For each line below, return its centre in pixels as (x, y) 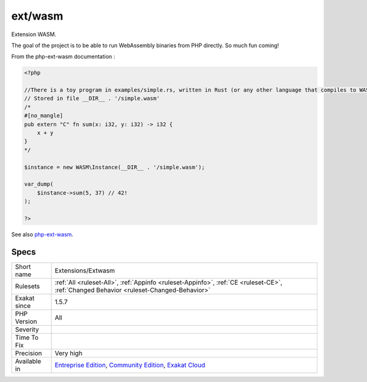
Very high (69, 353)
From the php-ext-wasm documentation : (63, 57)
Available (28, 361)
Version (26, 321)
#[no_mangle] (44, 116)
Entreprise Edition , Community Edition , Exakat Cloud (130, 365)
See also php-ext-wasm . (42, 234)
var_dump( (39, 184)
